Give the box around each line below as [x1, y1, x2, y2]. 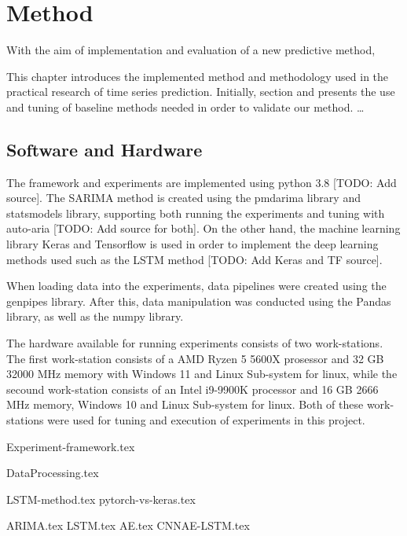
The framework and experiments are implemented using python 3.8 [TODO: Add [6, 174, 397, 190]
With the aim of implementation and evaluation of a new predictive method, [6, 42, 376, 58]
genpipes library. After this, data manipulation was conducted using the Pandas [6, 292, 391, 309]
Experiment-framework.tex [6, 438, 135, 454]
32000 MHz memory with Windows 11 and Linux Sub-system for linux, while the [6, 365, 398, 382]
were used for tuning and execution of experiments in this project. [47, 412, 365, 428]
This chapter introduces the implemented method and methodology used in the [6, 68, 389, 84]
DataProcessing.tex [6, 464, 99, 481]
